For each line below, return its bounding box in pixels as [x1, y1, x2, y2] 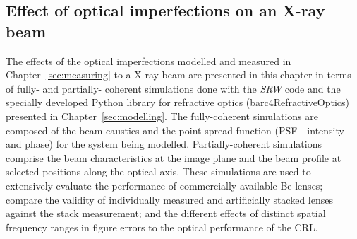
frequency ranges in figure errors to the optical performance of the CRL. [6, 219, 318, 234]
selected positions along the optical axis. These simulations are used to [6, 164, 311, 179]
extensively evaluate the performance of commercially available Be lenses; [6, 177, 323, 192]
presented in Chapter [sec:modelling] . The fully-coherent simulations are [6, 108, 319, 123]
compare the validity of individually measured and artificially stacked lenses [6, 192, 334, 206]
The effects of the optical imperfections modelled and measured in [6, 53, 291, 68]
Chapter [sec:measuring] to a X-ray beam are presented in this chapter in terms [6, 67, 351, 82]
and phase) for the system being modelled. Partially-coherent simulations [6, 136, 322, 151]
